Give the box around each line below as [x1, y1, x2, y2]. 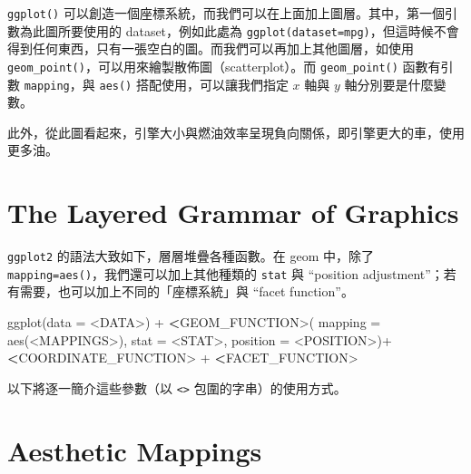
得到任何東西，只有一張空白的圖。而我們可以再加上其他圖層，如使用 [7, 39, 414, 58]
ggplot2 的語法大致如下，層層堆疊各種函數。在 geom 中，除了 [7, 247, 374, 266]
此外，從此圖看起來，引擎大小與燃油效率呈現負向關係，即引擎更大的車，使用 [7, 122, 465, 141]
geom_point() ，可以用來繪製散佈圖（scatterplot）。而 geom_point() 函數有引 [7, 56, 454, 75]
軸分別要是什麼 [344, 74, 434, 93]
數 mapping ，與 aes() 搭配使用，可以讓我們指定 [7, 74, 289, 93]
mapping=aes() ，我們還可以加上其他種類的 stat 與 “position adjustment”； [7, 264, 444, 283]
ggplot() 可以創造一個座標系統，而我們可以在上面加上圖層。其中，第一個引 [7, 4, 457, 22]
